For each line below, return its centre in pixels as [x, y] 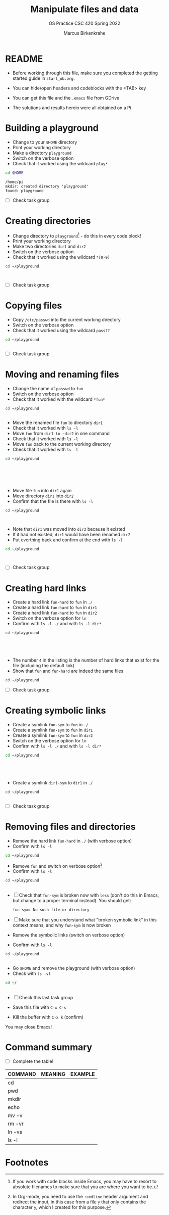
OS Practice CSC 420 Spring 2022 [84, 23]
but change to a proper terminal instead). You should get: [72, 901]
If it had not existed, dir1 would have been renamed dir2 [71, 534]
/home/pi [14, 182]
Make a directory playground [42, 153]
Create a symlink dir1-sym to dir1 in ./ [53, 783]
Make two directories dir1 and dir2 [49, 247]
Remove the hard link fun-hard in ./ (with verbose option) [72, 840]
